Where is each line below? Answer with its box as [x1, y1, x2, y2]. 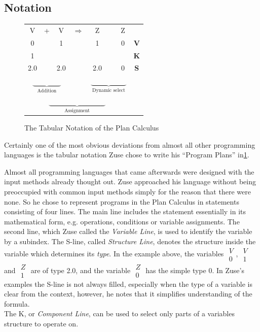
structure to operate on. [4, 318, 79, 328]
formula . [4, 298, 30, 309]
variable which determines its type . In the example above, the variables [4, 248, 224, 259]
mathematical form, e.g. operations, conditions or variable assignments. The [4, 216, 240, 226]
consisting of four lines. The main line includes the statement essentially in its [4, 206, 246, 217]
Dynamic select [92, 88, 125, 93]
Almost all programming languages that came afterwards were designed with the [4, 166, 254, 177]
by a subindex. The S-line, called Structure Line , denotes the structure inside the [4, 236, 256, 246]
